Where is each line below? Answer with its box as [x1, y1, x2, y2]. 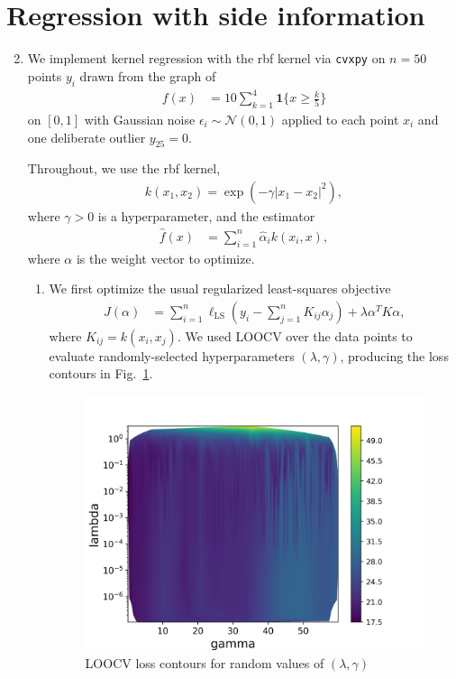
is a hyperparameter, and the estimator [97, 206, 315, 225]
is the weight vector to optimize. [76, 248, 255, 267]
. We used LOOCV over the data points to [177, 326, 413, 345]
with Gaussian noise [84, 109, 196, 128]
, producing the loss [340, 346, 449, 365]
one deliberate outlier [27, 127, 146, 146]
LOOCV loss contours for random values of [85, 653, 324, 672]
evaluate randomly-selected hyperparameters [49, 346, 295, 365]
